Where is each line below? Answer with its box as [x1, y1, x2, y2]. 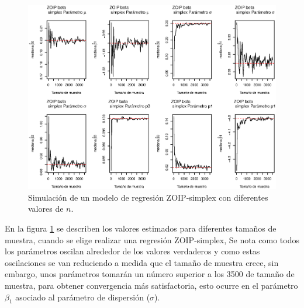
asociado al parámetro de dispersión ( [15, 290, 150, 303]
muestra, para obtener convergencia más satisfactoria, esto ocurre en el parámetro [5, 279, 298, 291]
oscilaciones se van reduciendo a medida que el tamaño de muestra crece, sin [5, 256, 279, 268]
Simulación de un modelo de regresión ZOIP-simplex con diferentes [28, 191, 268, 203]
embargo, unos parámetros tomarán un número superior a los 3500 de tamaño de [5, 268, 295, 280]
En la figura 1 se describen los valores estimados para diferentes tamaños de [5, 222, 277, 235]
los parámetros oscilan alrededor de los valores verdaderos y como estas [5, 245, 260, 257]
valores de [28, 202, 64, 215]
